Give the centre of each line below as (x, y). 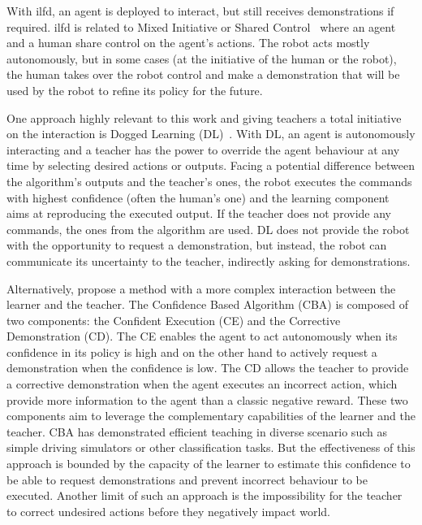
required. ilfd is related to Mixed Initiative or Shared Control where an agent (201, 26)
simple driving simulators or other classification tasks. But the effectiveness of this (211, 447)
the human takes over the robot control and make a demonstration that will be (203, 74)
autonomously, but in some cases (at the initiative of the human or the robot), (202, 58)
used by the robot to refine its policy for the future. (135, 90)
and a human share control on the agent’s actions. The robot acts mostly (188, 43)
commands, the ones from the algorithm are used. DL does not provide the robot (208, 229)
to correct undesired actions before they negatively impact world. (168, 511)
